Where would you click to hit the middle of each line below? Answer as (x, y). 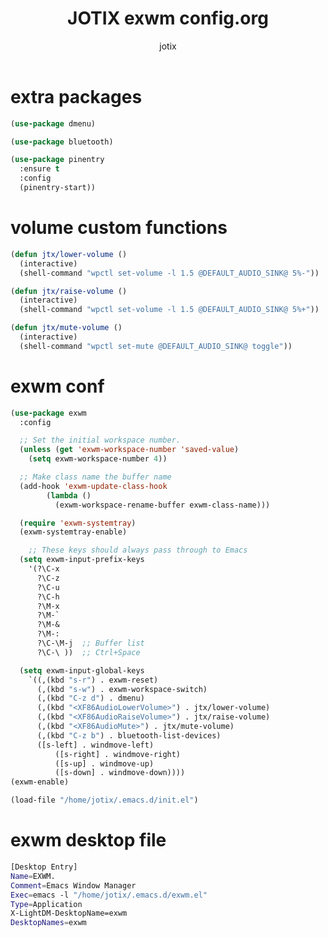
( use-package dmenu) (53, 123)
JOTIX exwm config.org (168, 18)
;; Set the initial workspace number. (100, 440)
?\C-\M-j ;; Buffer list (90, 643)
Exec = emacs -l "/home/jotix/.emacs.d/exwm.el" (109, 895)
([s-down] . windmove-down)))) (120, 773)
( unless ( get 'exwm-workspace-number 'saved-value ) (129, 450)
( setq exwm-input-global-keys (82, 670)
